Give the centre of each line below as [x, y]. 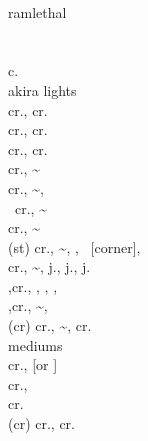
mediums [35, 344]
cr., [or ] [33, 364]
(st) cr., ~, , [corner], [74, 246]
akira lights [42, 89]
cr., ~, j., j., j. [49, 266]
